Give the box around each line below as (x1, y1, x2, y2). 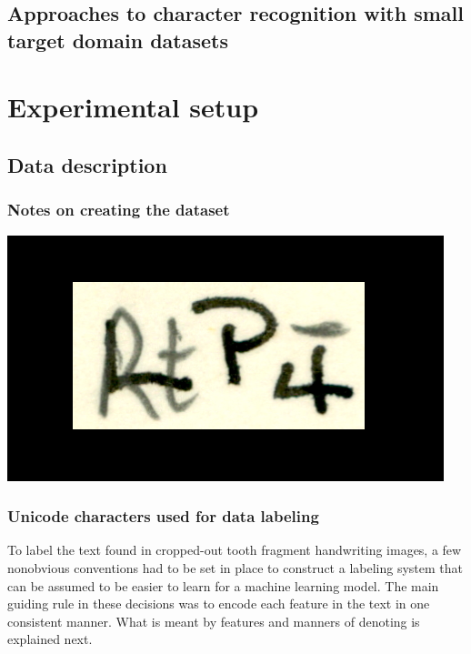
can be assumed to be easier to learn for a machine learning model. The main (7, 576, 439, 595)
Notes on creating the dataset (7, 198, 230, 221)
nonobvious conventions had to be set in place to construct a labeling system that (7, 558, 463, 577)
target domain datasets (7, 25, 228, 54)
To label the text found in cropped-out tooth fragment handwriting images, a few (7, 540, 462, 559)
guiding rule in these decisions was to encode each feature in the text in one (7, 594, 430, 613)
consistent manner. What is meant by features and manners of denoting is (7, 611, 420, 630)
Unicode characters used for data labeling (7, 505, 319, 528)
